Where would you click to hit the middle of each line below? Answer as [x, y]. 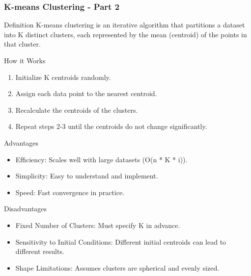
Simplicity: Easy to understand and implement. [87, 176]
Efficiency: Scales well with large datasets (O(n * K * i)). [101, 159]
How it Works [25, 60]
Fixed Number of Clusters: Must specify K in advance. [98, 225]
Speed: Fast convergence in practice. [70, 192]
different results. [40, 251]
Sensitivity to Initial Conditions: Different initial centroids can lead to [121, 241]
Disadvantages [26, 209]
